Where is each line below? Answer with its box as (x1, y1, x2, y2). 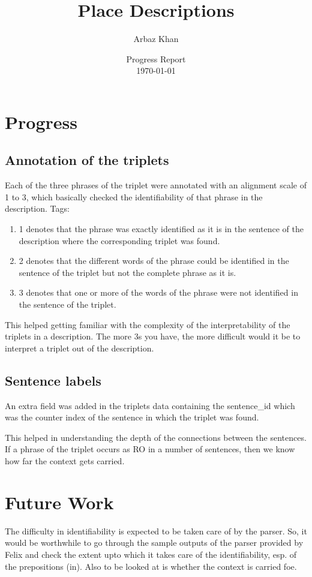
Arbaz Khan (133, 32, 179, 45)
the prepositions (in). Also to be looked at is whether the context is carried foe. (5, 560, 297, 572)
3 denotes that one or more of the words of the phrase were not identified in (19, 286, 298, 299)
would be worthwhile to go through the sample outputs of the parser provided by (5, 536, 304, 549)
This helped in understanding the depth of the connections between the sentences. (5, 431, 307, 443)
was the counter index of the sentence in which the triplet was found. (5, 411, 259, 423)
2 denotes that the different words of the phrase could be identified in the (19, 254, 289, 267)
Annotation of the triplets (5, 151, 169, 169)
